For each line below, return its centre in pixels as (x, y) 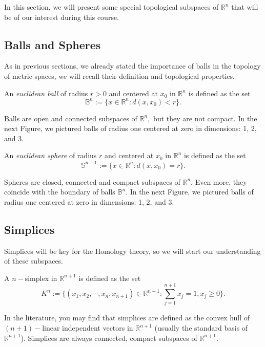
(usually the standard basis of (201, 328)
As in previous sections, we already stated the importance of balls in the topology (132, 66)
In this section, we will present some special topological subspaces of (111, 7)
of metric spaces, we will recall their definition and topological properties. (119, 75)
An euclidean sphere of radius (50, 155)
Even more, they (221, 181)
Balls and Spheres (53, 44)
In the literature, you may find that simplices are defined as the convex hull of (127, 318)
